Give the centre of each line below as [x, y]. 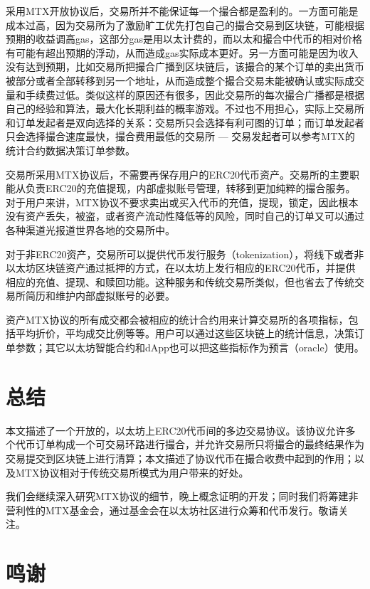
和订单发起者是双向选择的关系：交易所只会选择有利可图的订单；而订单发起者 [185, 122]
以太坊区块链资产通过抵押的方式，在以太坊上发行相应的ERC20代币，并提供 [181, 268]
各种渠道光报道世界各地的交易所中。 [90, 229]
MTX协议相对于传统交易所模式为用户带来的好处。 [132, 472]
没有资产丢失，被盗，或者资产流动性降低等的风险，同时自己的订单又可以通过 [185, 216]
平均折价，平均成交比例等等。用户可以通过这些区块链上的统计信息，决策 [185, 333]
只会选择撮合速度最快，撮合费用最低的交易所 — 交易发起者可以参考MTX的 [180, 136]
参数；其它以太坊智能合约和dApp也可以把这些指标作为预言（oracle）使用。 [190, 347]
